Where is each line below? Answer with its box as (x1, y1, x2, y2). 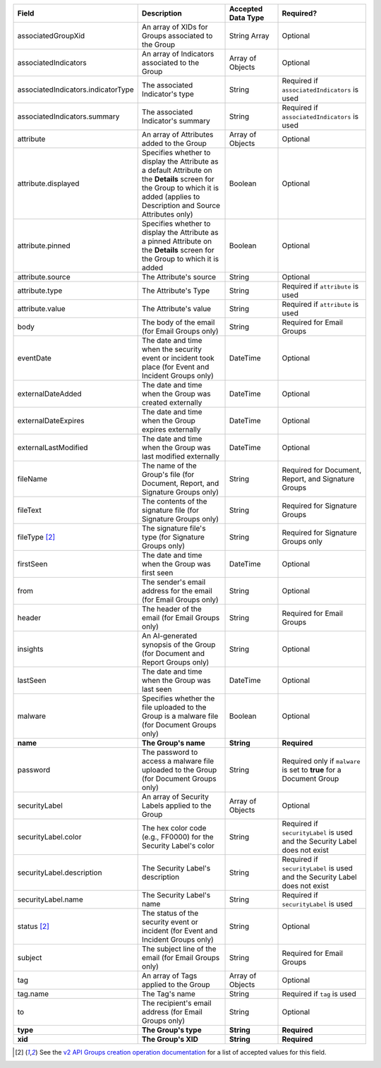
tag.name (17, 989, 49, 998)
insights (17, 644, 44, 654)
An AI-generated (141, 631, 198, 641)
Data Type (229, 13, 265, 23)
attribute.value (17, 304, 66, 313)
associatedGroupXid (17, 31, 85, 40)
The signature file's (141, 523, 206, 533)
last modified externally (141, 451, 220, 461)
